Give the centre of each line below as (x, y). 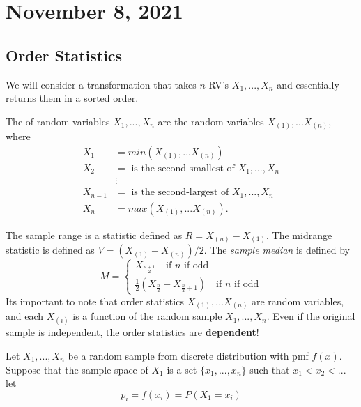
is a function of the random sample (147, 316)
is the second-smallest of (183, 168)
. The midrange (299, 235)
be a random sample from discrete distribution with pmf (188, 355)
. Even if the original (311, 316)
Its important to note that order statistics (95, 301)
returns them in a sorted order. (72, 98)
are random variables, (298, 301)
